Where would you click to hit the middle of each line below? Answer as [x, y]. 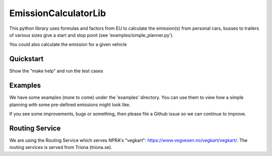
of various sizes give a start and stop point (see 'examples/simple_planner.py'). [91, 35]
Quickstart [26, 59]
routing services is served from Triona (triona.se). [61, 147]
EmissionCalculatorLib [58, 13]
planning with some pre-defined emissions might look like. [70, 105]
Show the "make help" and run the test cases [56, 71]
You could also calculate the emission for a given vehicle [68, 44]
